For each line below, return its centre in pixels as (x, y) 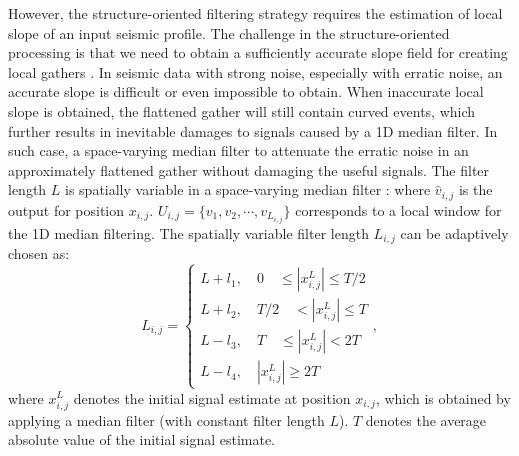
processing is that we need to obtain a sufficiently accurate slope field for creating (258, 52)
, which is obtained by (443, 397)
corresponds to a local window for (398, 209)
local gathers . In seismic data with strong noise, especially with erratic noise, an (255, 71)
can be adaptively (454, 232)
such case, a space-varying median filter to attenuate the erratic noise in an (238, 150)
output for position (66, 209)
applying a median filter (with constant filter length (166, 419)
